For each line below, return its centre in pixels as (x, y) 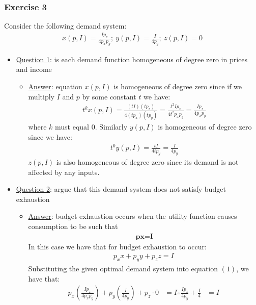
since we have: (50, 137)
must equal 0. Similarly (91, 127)
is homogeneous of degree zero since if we (178, 86)
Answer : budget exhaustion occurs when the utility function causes (133, 216)
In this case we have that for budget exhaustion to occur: (117, 246)
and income (34, 69)
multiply (41, 96)
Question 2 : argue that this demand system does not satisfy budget (121, 189)
